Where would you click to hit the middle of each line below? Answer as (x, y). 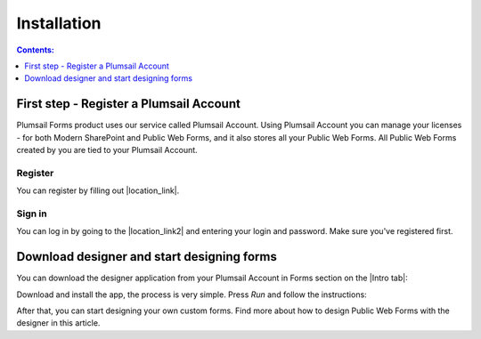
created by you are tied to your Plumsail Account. (107, 150)
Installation (59, 23)
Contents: (36, 50)
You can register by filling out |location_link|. (98, 190)
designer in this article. (58, 323)
